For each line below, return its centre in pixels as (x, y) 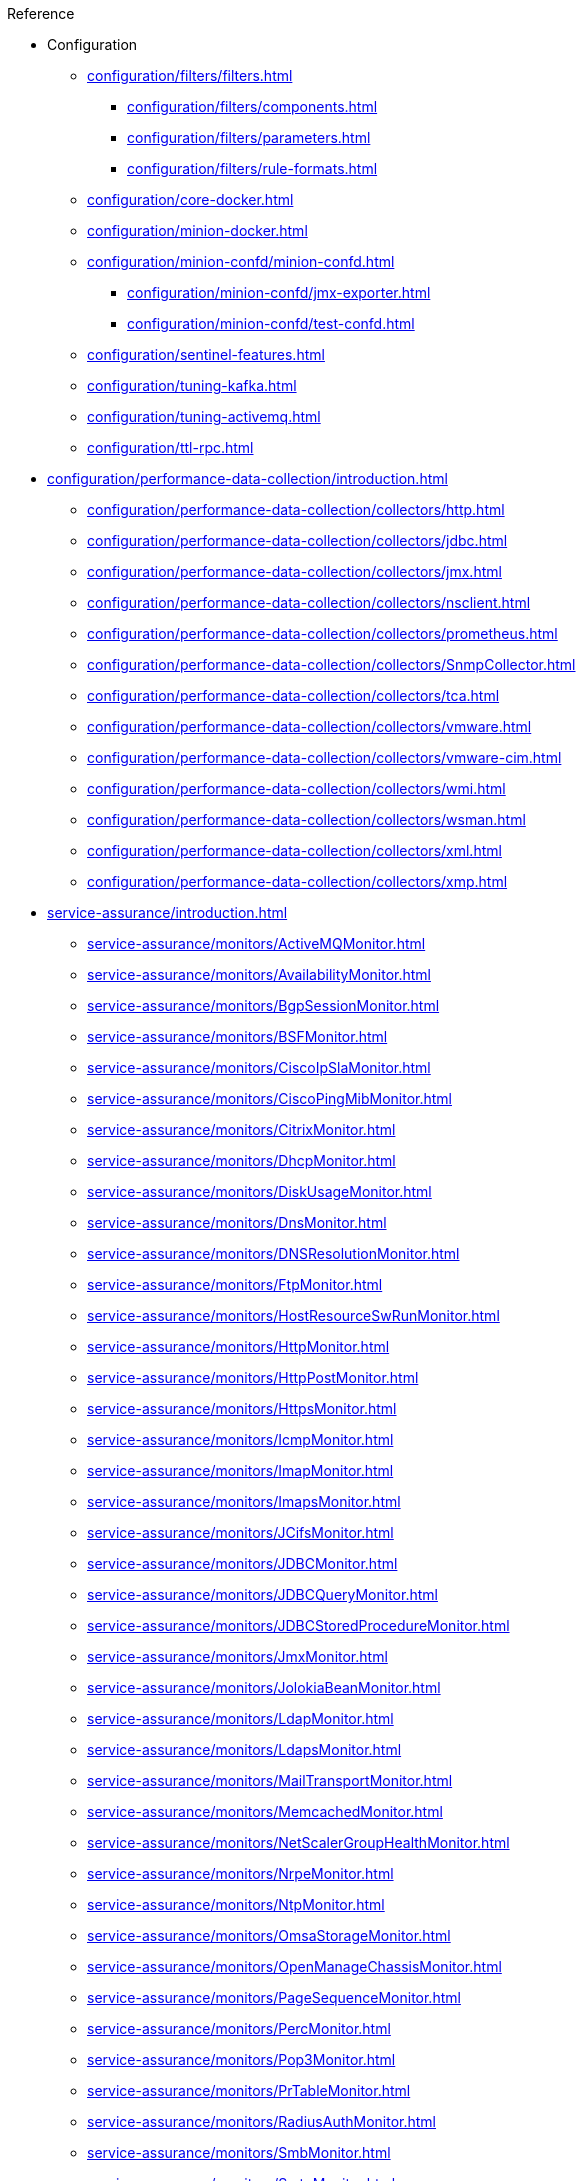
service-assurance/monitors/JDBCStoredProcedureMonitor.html (298, 1625)
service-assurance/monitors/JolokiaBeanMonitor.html (264, 1687)
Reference (41, 13)
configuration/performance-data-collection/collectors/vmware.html (309, 726)
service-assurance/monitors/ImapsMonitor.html (244, 1501)
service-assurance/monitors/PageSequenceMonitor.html (274, 1997)
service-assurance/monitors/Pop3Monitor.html (241, 2059)
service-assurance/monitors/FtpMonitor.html (235, 1284)
